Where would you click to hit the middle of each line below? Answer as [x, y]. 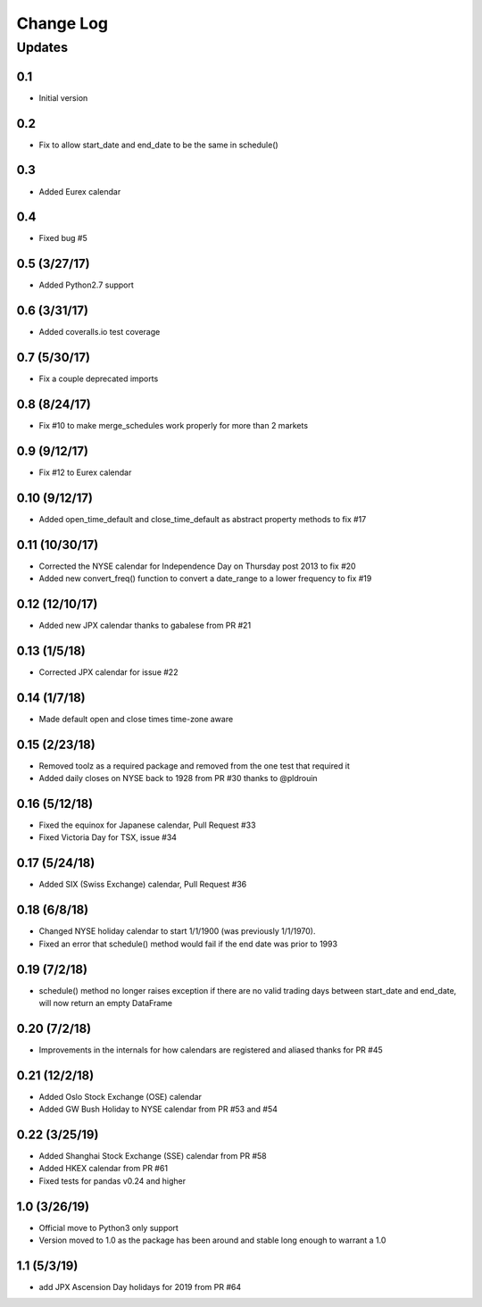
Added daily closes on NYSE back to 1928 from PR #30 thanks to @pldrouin [178, 778]
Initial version [63, 97]
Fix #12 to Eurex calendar [85, 472]
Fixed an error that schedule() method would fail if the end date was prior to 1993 [188, 944]
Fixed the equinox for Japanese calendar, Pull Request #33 [147, 825]
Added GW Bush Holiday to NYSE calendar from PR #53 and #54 [158, 1109]
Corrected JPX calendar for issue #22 [108, 672]
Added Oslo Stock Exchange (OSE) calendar [120, 1096]
